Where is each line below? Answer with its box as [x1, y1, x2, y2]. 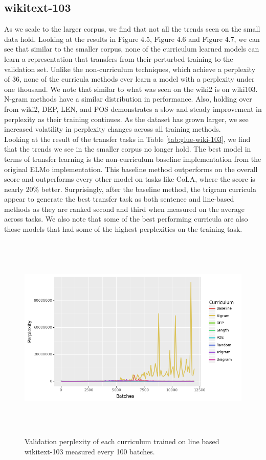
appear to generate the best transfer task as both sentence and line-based [4, 193, 234, 204]
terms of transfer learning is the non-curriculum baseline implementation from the [4, 153, 261, 164]
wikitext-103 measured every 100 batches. [25, 446, 155, 456]
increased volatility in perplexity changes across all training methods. [4, 124, 221, 134]
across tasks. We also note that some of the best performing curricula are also [4, 213, 248, 224]
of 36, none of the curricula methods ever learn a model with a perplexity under [4, 74, 255, 84]
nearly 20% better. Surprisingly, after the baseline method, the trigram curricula [4, 183, 256, 194]
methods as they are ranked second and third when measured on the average [4, 203, 245, 214]
